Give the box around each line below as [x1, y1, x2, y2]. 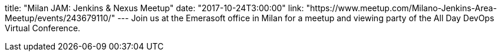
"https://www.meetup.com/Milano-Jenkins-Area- [306, 3, 497, 13]
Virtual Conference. [5, 23, 81, 33]
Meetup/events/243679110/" [5, 13, 116, 23]
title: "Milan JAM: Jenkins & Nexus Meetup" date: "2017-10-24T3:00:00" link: [5, 3, 304, 13]
